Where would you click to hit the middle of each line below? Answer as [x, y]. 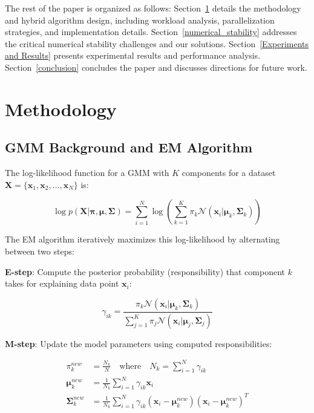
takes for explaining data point [62, 283]
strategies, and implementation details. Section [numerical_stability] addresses [151, 32]
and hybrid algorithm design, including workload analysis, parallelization [140, 20]
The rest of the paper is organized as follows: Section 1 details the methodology [153, 8]
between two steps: [40, 251]
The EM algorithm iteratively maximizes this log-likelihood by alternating [142, 239]
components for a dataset [229, 173]
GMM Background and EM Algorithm [129, 147]
